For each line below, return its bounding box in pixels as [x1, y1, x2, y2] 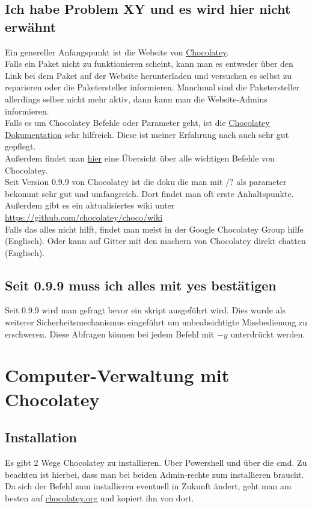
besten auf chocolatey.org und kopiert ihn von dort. [5, 491, 194, 504]
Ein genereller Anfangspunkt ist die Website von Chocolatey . [5, 45, 229, 58]
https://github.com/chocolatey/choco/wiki [5, 210, 163, 223]
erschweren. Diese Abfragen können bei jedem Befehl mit [5, 327, 215, 340]
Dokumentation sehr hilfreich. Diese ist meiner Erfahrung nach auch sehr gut [5, 128, 289, 140]
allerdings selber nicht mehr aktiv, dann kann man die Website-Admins [5, 92, 268, 105]
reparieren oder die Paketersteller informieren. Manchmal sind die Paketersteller [5, 81, 300, 93]
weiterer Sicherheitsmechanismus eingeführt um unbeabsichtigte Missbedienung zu [5, 316, 308, 328]
